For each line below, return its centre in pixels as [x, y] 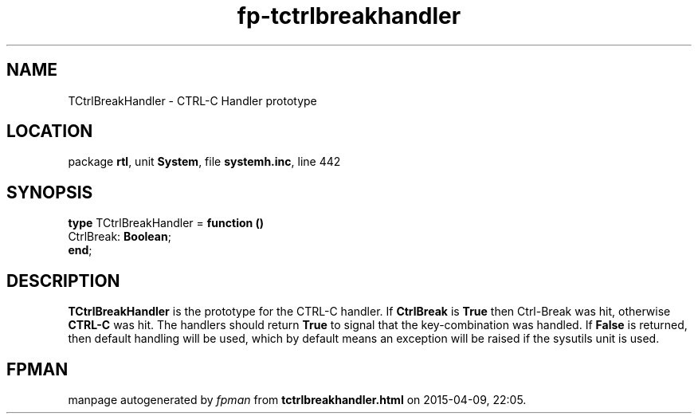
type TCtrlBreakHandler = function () [166, 223]
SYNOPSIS [50, 192]
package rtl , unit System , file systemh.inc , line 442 [204, 162]
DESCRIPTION [63, 281]
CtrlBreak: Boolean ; [120, 237]
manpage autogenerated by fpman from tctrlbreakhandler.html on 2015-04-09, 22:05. [297, 399]
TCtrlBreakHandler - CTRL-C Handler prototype [192, 100]
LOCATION [50, 131]
